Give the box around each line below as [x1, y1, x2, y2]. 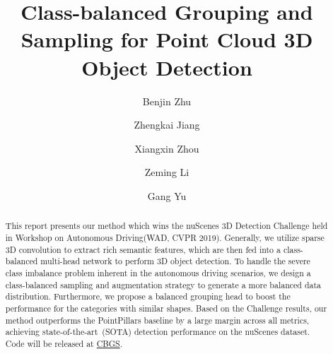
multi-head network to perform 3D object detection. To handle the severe [40, 255, 310, 267]
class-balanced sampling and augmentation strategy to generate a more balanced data [5, 278, 322, 290]
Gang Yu [147, 188, 187, 203]
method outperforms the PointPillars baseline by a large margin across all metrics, [5, 314, 310, 326]
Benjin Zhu [142, 93, 192, 108]
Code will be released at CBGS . [5, 337, 122, 349]
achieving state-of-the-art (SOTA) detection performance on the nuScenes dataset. [5, 326, 310, 338]
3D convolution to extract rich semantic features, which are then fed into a [5, 243, 281, 255]
